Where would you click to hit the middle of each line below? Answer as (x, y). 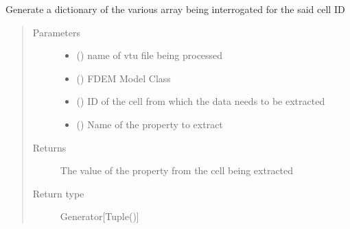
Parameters (56, 32)
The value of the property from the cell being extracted (177, 170)
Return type (58, 193)
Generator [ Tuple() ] (100, 216)
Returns (49, 147)
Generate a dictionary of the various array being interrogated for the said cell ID (175, 9)
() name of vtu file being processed (150, 55)
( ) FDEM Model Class (124, 78)
